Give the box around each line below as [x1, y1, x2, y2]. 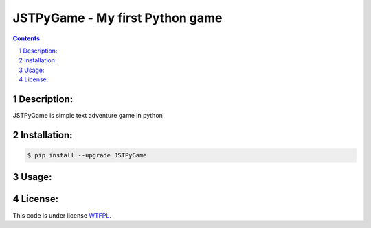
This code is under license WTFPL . [12, 211, 112, 219]
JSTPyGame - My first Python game [12, 10, 223, 25]
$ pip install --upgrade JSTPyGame [27, 151, 147, 160]
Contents [12, 34, 41, 42]
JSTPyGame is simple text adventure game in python [12, 112, 163, 120]
